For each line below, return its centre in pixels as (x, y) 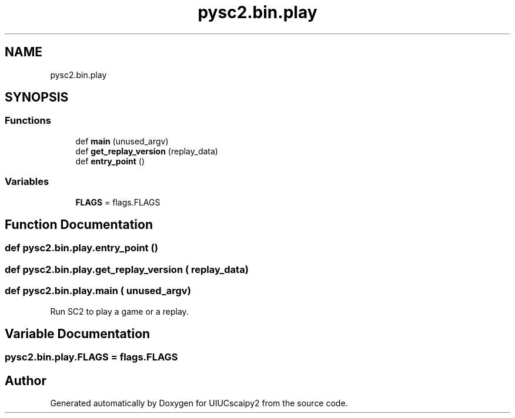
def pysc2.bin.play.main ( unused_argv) (98, 291)
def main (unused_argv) (122, 141)
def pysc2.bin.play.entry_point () (81, 248)
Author (26, 380)
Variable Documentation (78, 333)
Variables (27, 182)
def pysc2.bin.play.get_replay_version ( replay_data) (127, 269)
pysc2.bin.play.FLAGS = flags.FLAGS (91, 357)
